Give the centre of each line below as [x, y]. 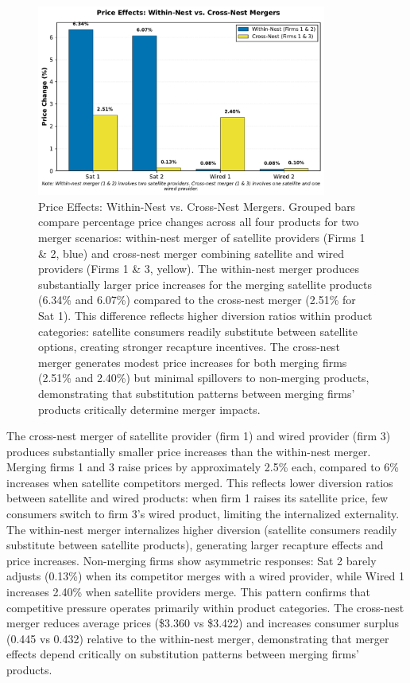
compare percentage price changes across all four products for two [199, 222]
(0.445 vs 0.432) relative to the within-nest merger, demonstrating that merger [198, 638]
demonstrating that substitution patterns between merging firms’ [197, 393]
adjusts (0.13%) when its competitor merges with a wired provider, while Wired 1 [206, 576]
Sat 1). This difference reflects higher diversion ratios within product [205, 315]
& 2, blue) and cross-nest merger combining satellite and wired [191, 253]
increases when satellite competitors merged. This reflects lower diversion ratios [200, 482]
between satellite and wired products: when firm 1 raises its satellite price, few [197, 498]
